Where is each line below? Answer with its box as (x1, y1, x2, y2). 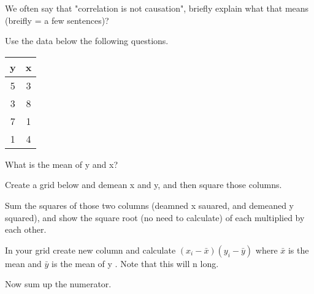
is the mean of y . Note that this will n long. (52, 257, 219, 269)
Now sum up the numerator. (5, 277, 112, 290)
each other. (5, 223, 47, 236)
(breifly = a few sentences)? (5, 13, 109, 26)
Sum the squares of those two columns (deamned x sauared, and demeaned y (5, 198, 294, 211)
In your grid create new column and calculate (5, 243, 176, 256)
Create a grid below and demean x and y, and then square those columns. (5, 178, 282, 191)
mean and (5, 257, 42, 269)
